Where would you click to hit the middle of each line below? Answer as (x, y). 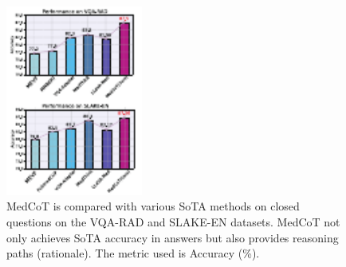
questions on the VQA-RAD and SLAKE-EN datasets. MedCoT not (173, 221)
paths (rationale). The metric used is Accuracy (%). (133, 253)
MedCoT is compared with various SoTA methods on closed (153, 206)
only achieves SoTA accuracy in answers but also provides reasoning (173, 237)
